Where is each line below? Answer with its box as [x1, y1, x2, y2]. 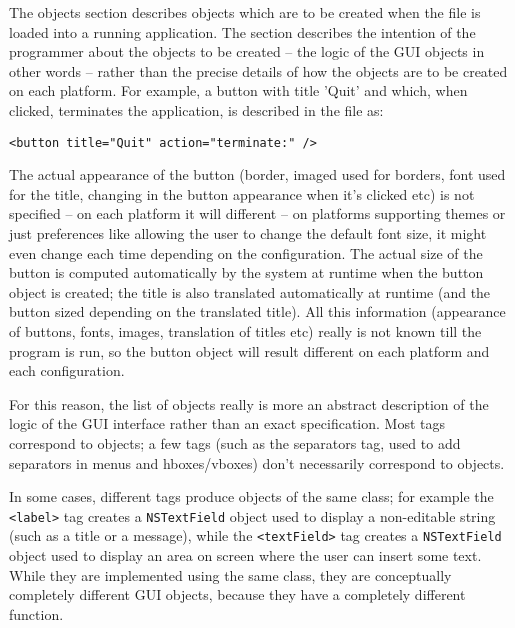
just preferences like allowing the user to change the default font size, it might [9, 223, 487, 243]
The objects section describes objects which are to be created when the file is [9, 2, 481, 22]
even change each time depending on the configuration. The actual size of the [9, 242, 483, 263]
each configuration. [9, 360, 125, 381]
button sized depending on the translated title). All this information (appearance [9, 301, 506, 322]
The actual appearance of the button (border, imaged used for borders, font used [9, 164, 506, 185]
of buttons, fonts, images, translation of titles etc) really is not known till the [9, 320, 482, 341]
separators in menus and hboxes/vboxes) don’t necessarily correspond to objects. [9, 452, 505, 473]
